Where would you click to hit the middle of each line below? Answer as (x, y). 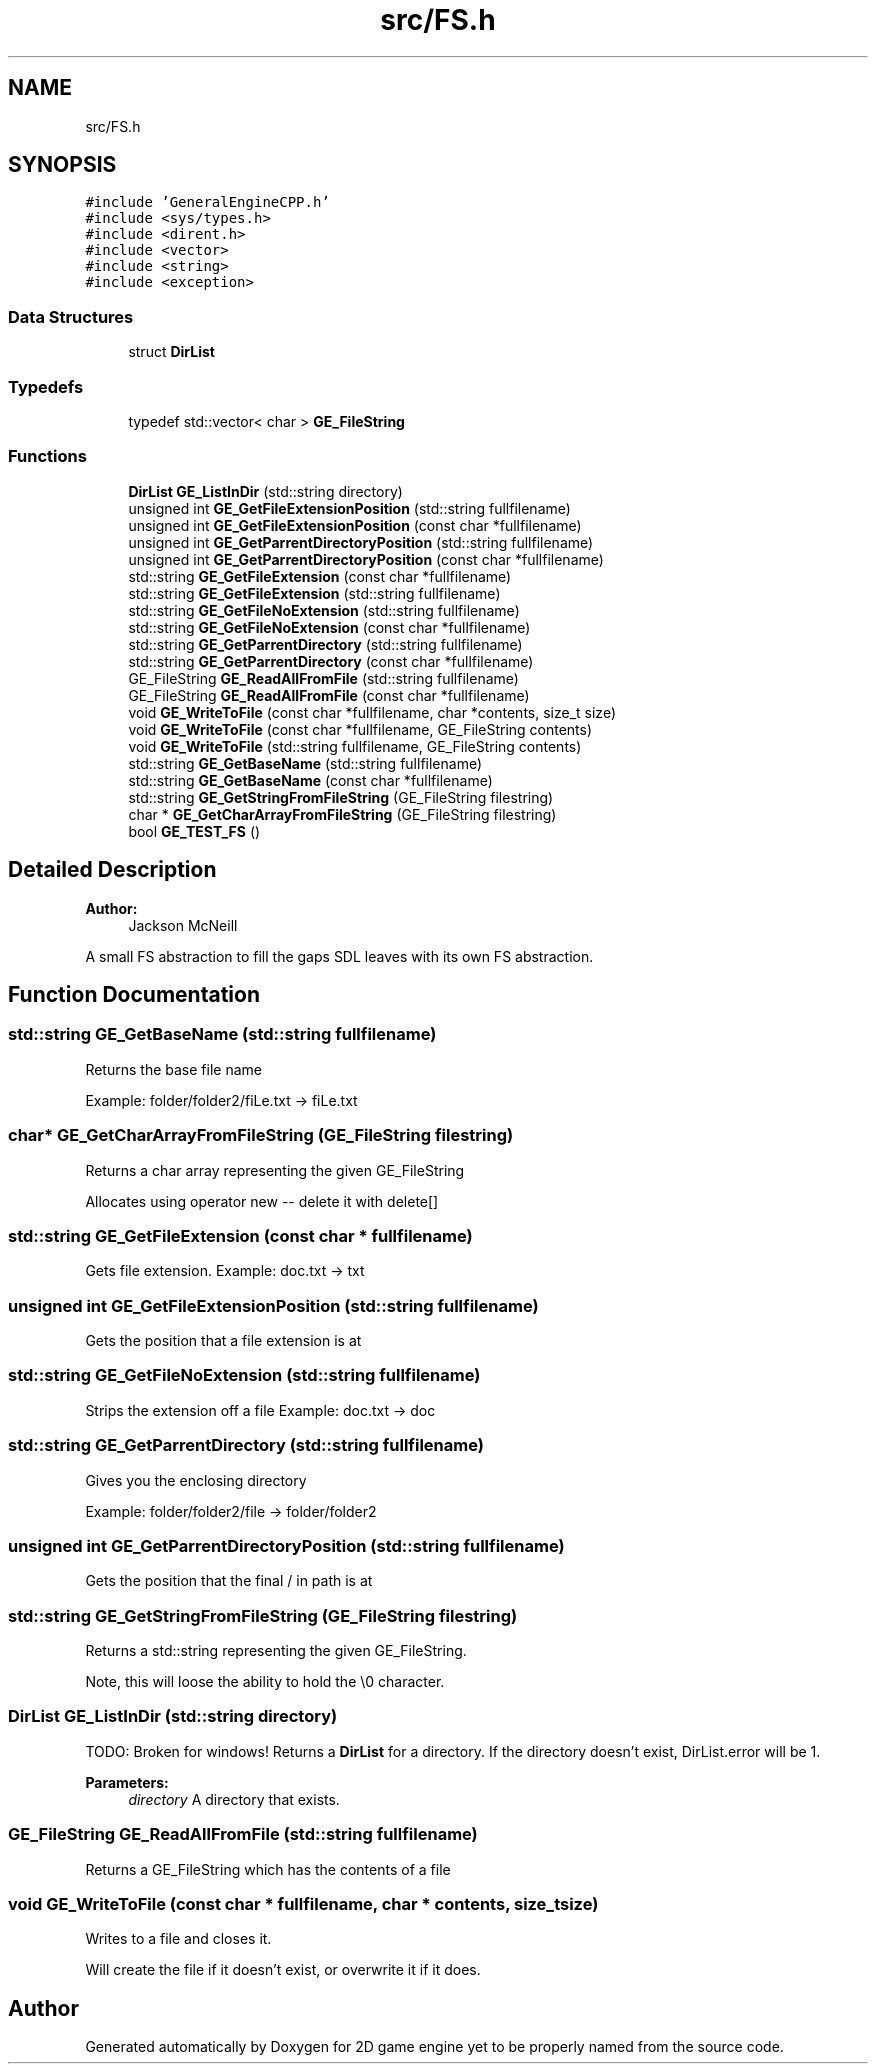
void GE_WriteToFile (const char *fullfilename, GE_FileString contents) (360, 729)
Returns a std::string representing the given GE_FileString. (276, 1650)
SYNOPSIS (62, 165)
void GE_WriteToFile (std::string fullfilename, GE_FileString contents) (355, 746)
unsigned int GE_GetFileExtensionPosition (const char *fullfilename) (355, 525)
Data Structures (71, 316)
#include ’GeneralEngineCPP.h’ (207, 202)
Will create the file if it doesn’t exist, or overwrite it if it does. (283, 1970)
